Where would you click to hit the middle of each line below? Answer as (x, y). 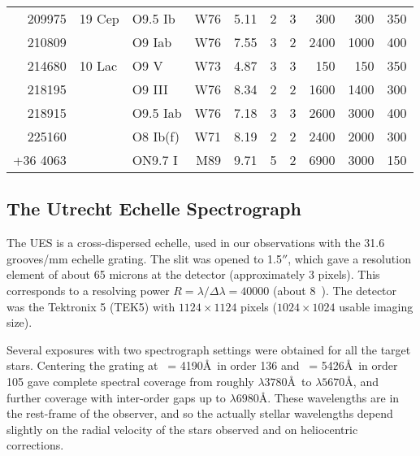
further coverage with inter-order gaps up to (116, 397)
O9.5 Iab (157, 113)
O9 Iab (152, 42)
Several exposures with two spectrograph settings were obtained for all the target (209, 349)
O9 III (150, 89)
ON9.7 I (155, 160)
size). (19, 322)
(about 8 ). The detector (335, 290)
